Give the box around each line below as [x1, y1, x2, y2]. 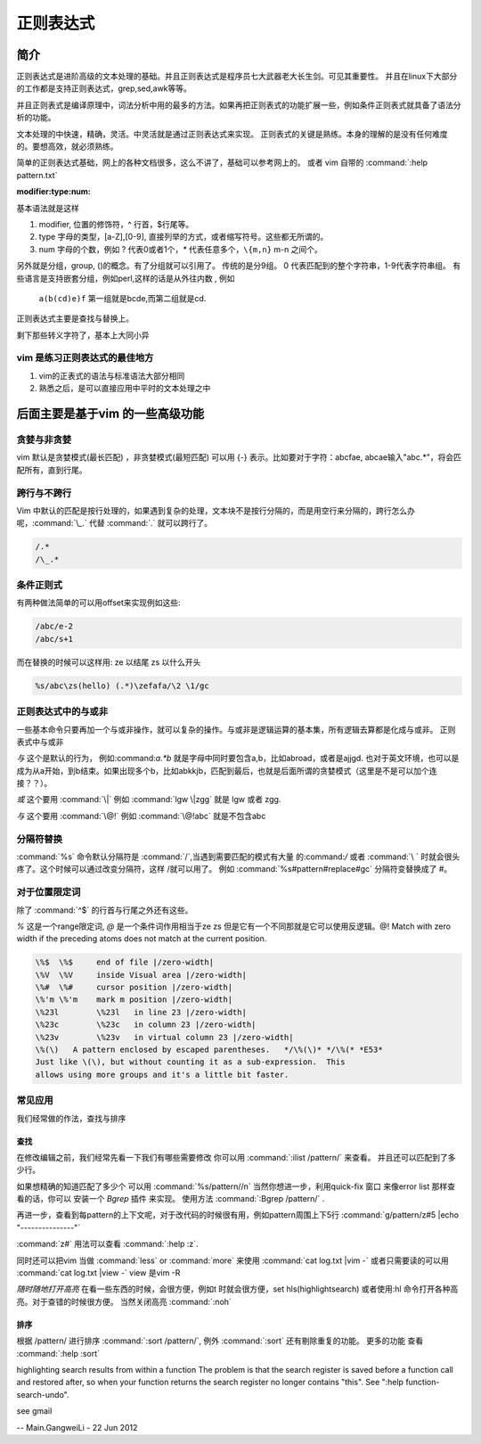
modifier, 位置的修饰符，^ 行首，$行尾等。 [38, 218, 194, 229]
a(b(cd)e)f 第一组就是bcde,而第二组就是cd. [38, 292, 207, 303]
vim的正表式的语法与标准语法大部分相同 [38, 370, 185, 381]
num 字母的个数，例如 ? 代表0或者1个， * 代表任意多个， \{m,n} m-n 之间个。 [38, 243, 322, 254]
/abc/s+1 [35, 634, 74, 644]
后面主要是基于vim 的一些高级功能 [16, 406, 205, 422]
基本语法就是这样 [16, 202, 79, 213]
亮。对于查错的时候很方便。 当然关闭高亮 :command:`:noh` [16, 1296, 232, 1307]
